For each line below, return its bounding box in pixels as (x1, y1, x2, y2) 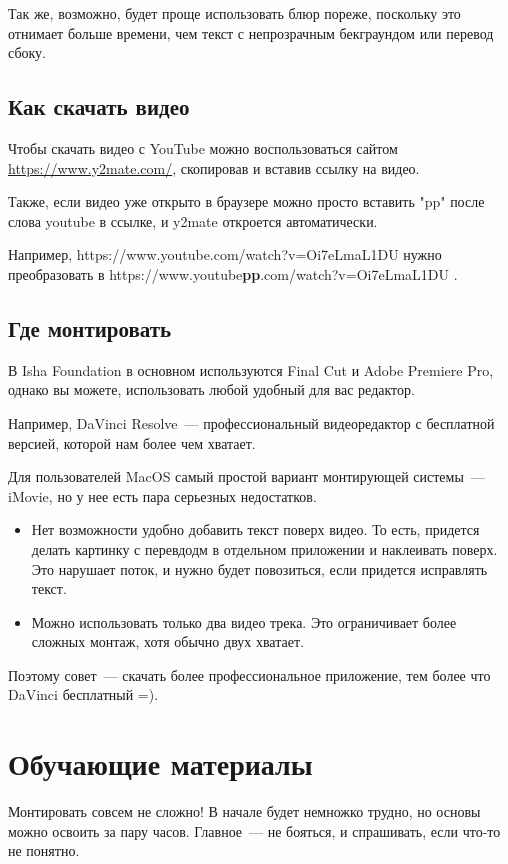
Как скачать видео (8, 91, 190, 122)
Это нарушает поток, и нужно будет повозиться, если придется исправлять (31, 558, 488, 579)
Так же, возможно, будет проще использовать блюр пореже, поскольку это (8, 3, 461, 23)
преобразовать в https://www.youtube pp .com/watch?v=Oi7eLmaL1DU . (8, 263, 458, 284)
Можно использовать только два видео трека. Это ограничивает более (31, 611, 457, 632)
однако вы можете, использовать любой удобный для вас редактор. (8, 379, 415, 400)
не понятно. (8, 840, 80, 861)
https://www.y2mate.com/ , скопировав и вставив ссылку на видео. (8, 157, 420, 178)
